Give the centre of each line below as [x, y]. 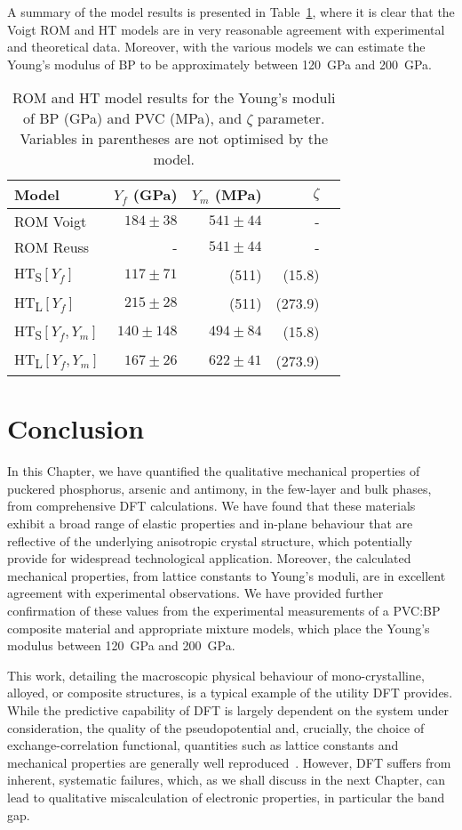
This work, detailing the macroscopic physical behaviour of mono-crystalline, [216, 675]
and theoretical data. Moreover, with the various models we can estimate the [216, 47]
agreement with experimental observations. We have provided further [195, 593]
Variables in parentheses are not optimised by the [174, 139]
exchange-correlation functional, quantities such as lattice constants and [203, 745]
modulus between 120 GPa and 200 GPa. [121, 645]
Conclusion [76, 428]
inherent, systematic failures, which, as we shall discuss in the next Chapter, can [227, 780]
